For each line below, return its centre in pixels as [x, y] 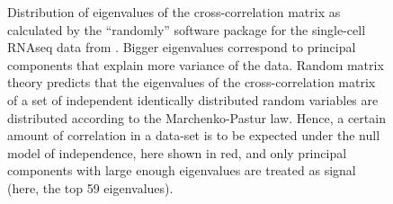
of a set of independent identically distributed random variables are [193, 99]
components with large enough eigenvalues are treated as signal [182, 170]
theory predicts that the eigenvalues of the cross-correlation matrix [192, 82]
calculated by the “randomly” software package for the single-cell [187, 29]
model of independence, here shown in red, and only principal [177, 152]
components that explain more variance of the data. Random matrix [196, 64]
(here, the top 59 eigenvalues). [90, 187]
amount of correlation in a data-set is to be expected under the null [194, 135]
